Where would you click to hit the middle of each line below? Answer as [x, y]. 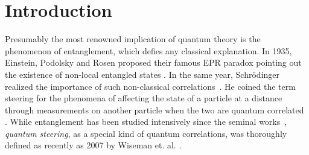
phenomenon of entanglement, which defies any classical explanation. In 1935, [148, 50]
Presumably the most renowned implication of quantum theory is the [133, 39]
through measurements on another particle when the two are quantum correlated [154, 109]
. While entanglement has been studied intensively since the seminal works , [146, 122]
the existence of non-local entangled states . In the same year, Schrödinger [142, 74]
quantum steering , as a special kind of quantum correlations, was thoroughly [146, 133]
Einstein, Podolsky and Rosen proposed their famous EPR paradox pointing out [153, 62]
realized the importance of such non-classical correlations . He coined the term [150, 86]
